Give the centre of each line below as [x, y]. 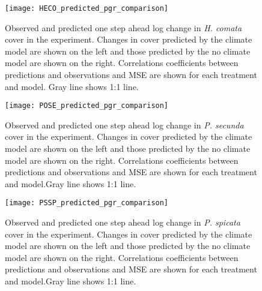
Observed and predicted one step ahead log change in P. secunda [124, 124]
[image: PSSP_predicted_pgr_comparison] [87, 203]
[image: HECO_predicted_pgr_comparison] [87, 8]
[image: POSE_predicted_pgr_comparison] [87, 106]
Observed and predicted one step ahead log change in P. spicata [123, 222]
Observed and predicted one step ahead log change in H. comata [123, 27]
